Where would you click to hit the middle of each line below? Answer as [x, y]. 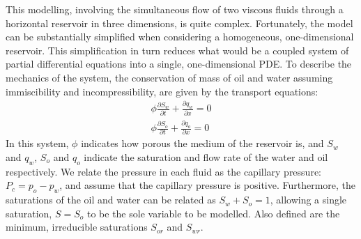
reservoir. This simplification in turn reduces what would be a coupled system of [177, 50]
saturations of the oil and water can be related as [111, 200]
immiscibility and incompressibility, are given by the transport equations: [162, 91]
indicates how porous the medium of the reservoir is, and [202, 143]
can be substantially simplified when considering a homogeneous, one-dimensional [180, 37]
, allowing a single [308, 200]
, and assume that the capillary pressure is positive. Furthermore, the [208, 185]
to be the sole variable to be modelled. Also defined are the [213, 213]
